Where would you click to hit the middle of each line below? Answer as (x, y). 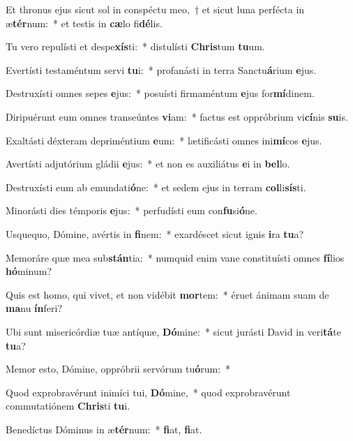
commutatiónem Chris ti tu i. (68, 406)
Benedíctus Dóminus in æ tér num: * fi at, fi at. (104, 429)
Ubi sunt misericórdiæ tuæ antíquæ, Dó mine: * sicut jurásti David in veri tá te (173, 331)
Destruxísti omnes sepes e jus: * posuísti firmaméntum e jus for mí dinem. (160, 93)
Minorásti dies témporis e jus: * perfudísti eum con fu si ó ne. (132, 210)
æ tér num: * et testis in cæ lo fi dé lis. (84, 23)
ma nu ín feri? (34, 308)
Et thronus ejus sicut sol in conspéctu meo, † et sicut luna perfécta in (155, 9)
